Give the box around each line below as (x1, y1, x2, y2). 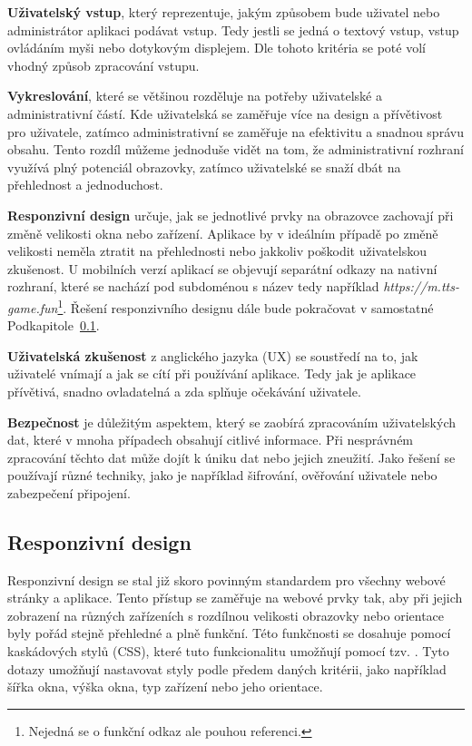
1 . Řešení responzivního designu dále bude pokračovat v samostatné (57, 295, 434, 317)
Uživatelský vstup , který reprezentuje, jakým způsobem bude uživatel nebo (7, 3, 440, 21)
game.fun (7, 298, 58, 317)
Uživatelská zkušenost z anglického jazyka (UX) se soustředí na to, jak (7, 346, 418, 365)
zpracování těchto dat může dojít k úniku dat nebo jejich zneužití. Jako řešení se (7, 447, 456, 466)
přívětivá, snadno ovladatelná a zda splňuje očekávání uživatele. (7, 381, 361, 400)
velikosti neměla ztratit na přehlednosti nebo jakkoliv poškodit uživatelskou (7, 241, 428, 260)
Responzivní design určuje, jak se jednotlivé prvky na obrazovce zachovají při (7, 205, 454, 224)
